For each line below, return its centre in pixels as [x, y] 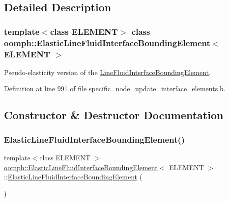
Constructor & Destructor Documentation [114, 115]
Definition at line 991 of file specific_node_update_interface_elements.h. [115, 88]
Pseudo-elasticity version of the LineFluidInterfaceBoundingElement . [107, 72]
